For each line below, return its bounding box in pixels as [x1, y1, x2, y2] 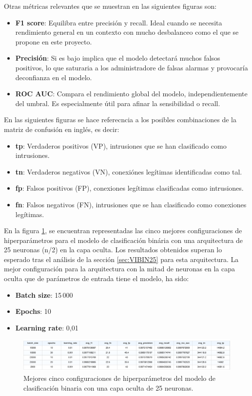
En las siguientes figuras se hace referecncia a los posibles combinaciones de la [4, 114, 236, 125]
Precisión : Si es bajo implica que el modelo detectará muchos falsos [15, 53, 220, 63]
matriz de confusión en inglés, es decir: [4, 124, 119, 134]
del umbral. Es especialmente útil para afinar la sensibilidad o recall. [15, 98, 220, 108]
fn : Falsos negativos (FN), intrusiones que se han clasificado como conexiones [15, 199, 247, 209]
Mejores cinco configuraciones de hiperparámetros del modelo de [23, 373, 215, 383]
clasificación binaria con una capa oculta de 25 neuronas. [23, 382, 194, 393]
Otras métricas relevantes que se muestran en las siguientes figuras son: [4, 1, 217, 11]
